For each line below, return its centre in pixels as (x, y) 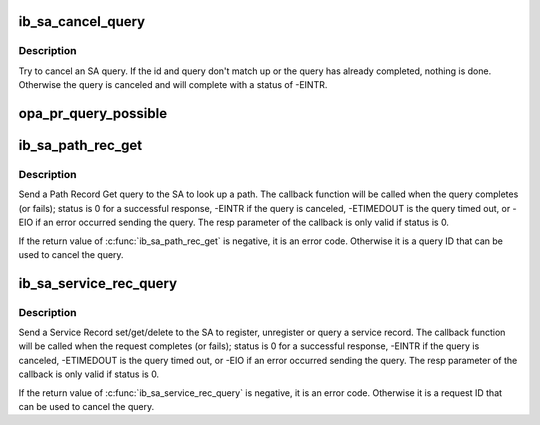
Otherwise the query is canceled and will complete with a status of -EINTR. (173, 85)
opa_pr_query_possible (93, 113)
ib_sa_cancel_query (81, 21)
